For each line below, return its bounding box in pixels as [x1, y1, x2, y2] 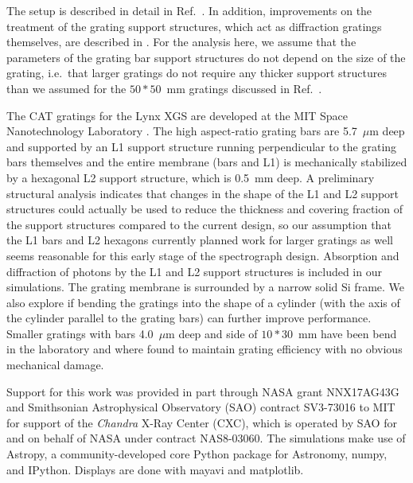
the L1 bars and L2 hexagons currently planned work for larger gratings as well [6, 232, 393, 248]
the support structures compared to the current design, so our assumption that [6, 216, 392, 232]
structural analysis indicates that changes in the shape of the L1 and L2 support [6, 185, 399, 201]
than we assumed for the [6, 80, 127, 96]
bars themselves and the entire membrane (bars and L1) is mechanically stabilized [6, 154, 407, 170]
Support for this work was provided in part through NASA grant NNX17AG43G [6, 383, 399, 399]
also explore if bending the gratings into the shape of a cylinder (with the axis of [6, 294, 400, 310]
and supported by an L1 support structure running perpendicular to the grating [6, 138, 397, 154]
